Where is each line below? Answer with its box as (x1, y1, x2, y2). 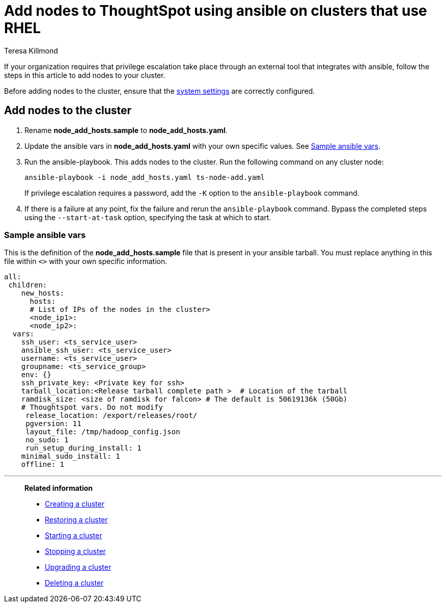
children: (8, 281, 47, 289)
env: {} (21, 371, 51, 379)
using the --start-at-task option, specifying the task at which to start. (24, 213, 271, 222)
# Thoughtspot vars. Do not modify (21, 403, 163, 412)
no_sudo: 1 (25, 436, 69, 444)
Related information (24, 484, 93, 493)
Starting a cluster (45, 531, 102, 540)
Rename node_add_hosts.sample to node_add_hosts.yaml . (24, 125, 228, 135)
